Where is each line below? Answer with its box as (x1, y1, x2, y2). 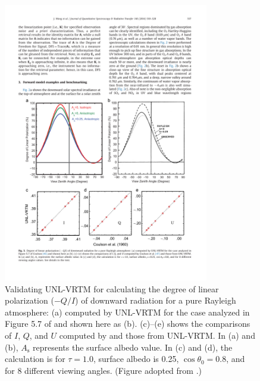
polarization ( (5, 294, 54, 307)
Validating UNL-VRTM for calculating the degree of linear (5, 282, 219, 295)
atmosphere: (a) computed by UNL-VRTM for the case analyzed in (5, 305, 250, 318)
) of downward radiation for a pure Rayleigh (75, 294, 236, 307)
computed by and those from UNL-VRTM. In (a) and (59, 329, 255, 342)
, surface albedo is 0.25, (93, 352, 179, 365)
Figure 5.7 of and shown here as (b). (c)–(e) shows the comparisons (5, 317, 250, 330)
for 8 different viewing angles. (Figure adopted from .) (5, 364, 202, 376)
